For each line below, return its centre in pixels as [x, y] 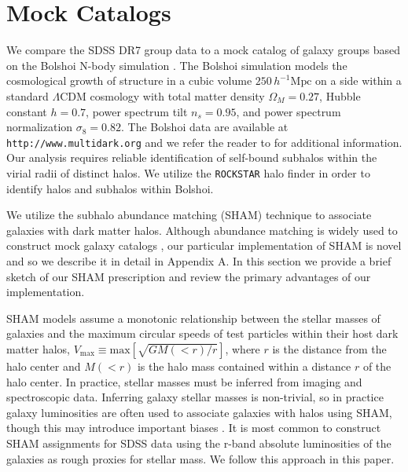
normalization [40, 127]
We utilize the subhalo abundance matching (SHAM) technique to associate [189, 215]
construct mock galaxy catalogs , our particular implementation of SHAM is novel [204, 245]
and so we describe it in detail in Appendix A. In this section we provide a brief [199, 260]
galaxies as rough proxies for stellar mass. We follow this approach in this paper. [200, 458]
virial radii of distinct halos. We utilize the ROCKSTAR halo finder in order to [188, 172]
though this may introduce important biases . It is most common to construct [194, 428]
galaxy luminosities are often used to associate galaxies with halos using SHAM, [199, 412]
